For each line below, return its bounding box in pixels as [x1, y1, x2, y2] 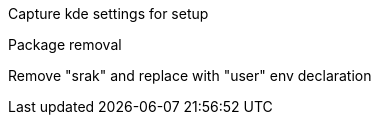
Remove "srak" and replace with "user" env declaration [8, 67, 372, 84]
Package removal [8, 36, 122, 53]
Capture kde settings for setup [8, 5, 209, 22]
